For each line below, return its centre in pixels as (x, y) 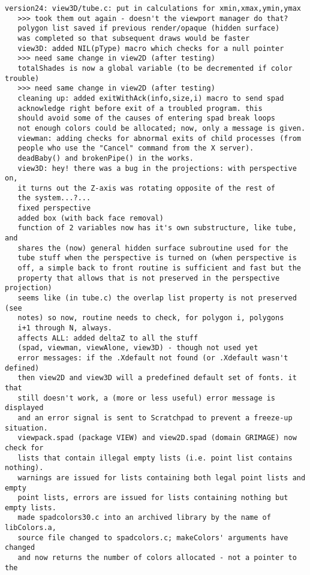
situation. (26, 428)
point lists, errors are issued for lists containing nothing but (153, 498)
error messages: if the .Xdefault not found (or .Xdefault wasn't (153, 358)
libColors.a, (31, 528)
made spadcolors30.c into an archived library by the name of (144, 518)
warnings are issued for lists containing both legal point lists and (162, 478)
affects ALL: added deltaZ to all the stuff (108, 338)
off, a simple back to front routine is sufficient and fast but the (159, 268)
